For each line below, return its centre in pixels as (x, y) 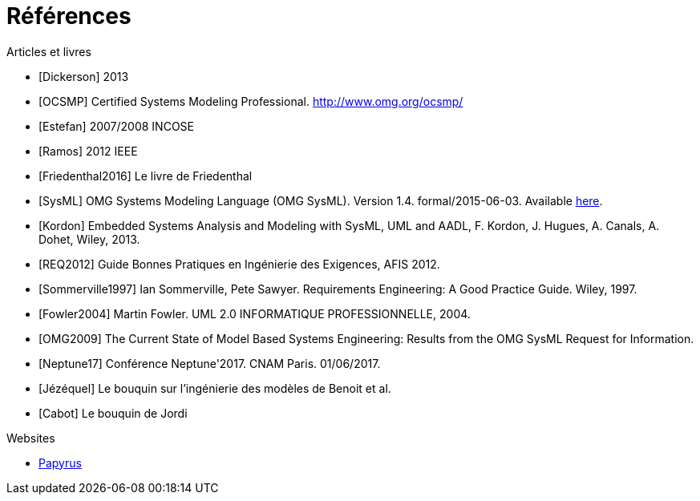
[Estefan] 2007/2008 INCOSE (116, 126)
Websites (31, 438)
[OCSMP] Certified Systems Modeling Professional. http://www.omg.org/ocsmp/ (251, 101)
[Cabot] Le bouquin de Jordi (113, 413)
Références (69, 16)
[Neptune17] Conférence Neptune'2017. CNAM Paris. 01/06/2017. (210, 363)
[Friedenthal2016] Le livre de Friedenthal (146, 176)
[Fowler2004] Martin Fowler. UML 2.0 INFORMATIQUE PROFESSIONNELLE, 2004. (255, 313)
